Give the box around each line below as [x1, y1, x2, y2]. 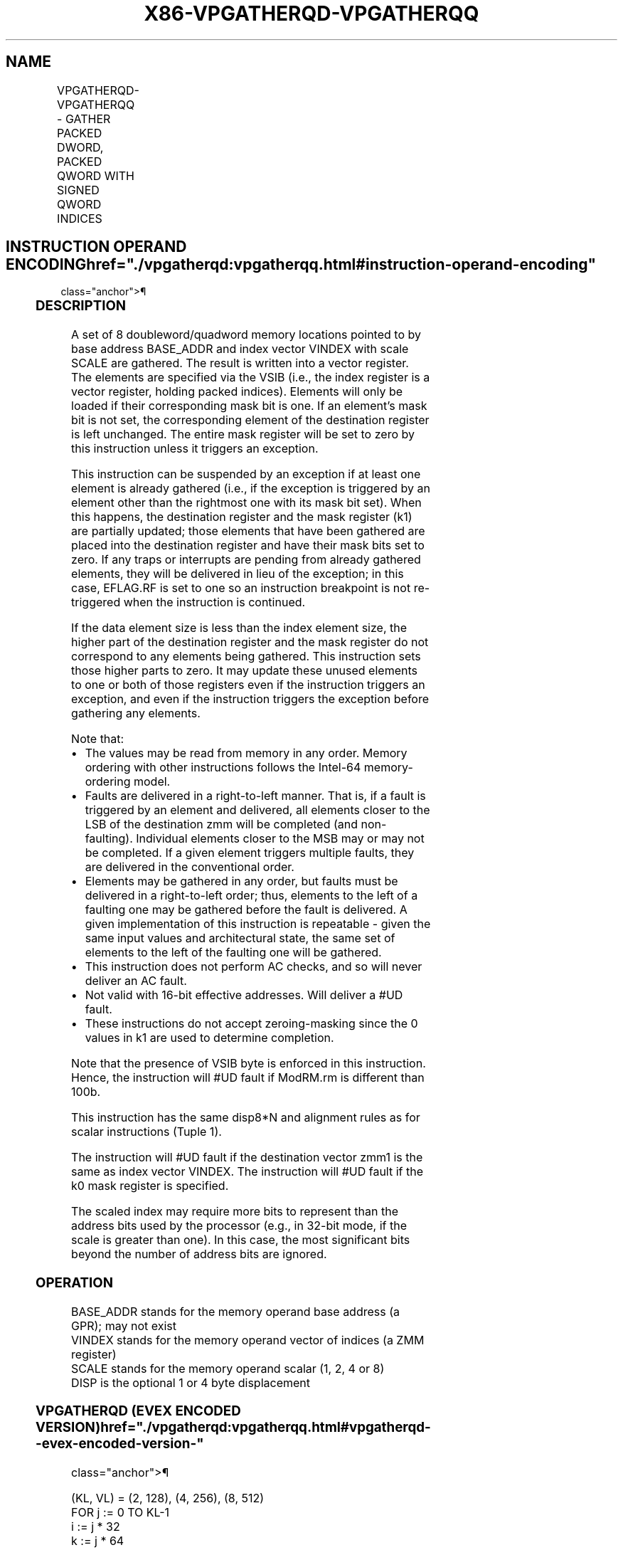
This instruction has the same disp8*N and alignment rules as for [71, 1110, 420, 1125]
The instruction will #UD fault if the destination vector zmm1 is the [71, 1150, 423, 1165]
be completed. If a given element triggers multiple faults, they [85, 845, 415, 860]
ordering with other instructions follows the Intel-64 [85, 760, 361, 775]
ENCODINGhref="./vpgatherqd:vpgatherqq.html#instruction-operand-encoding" [6, 255, 597, 274]
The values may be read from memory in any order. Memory [85, 746, 408, 761]
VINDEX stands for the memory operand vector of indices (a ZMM [71, 1332, 425, 1347]
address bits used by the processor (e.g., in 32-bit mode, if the [71, 1218, 408, 1233]
